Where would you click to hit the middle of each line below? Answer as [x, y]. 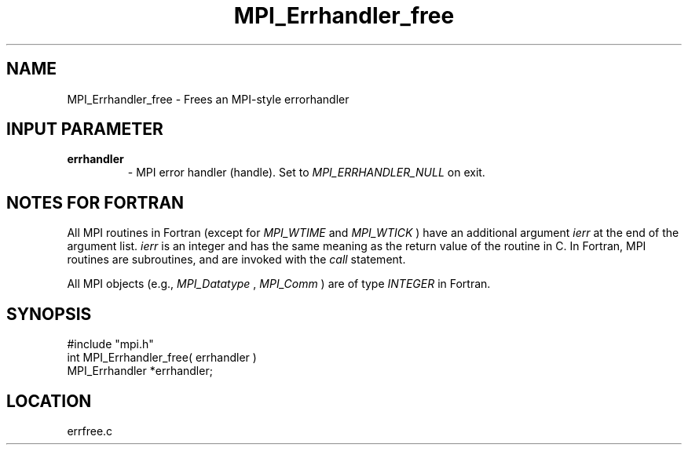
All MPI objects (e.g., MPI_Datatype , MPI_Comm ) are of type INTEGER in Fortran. [279, 284]
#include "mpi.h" [110, 344]
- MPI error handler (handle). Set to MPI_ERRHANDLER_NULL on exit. [306, 173]
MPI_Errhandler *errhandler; [140, 371]
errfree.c [90, 431]
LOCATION [49, 401]
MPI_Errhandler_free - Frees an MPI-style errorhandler [208, 99]
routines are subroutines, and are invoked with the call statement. [236, 260]
